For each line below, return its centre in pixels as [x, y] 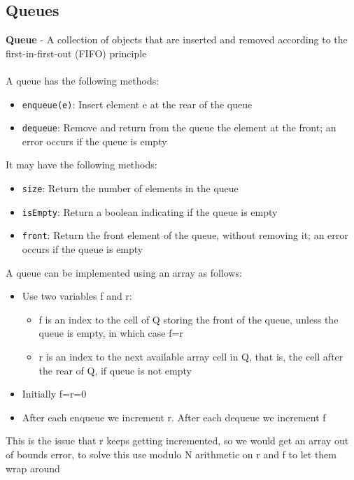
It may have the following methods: [82, 165]
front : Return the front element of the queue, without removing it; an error [185, 235]
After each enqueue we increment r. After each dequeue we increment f [174, 417]
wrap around [33, 468]
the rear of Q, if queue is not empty [115, 370]
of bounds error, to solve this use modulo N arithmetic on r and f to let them [171, 454]
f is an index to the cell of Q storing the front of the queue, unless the [189, 319]
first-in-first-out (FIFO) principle [76, 53]
